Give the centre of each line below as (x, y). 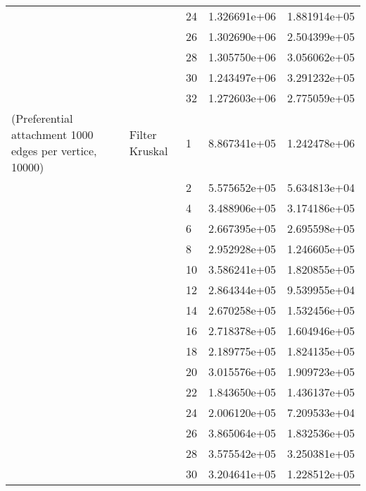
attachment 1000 (52, 134)
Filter (143, 134)
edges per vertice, (54, 151)
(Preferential (42, 118)
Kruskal (149, 151)
